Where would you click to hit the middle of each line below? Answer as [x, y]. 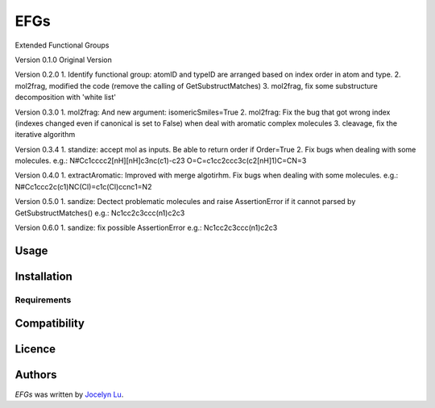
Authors [36, 375]
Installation [43, 276]
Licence [35, 350]
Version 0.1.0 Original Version [63, 60]
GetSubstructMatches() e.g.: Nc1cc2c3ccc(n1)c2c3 [100, 213]
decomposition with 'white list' [66, 98]
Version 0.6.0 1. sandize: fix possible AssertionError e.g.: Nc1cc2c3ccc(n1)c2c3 [146, 228]
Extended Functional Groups [62, 45]
